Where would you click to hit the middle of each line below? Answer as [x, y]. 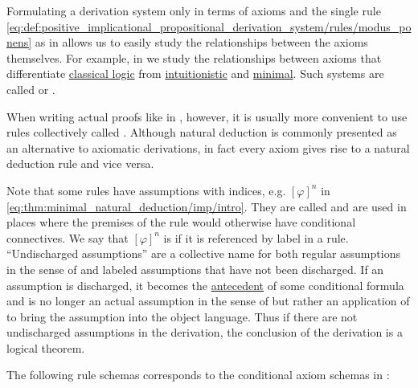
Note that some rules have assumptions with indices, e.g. [146, 190]
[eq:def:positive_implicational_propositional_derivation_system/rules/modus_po [209, 26]
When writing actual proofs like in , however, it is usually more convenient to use [207, 116]
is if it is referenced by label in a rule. [256, 237]
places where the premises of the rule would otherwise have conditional [181, 222]
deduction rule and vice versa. [80, 163]
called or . [31, 89]
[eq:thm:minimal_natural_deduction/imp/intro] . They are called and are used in [207, 206]
